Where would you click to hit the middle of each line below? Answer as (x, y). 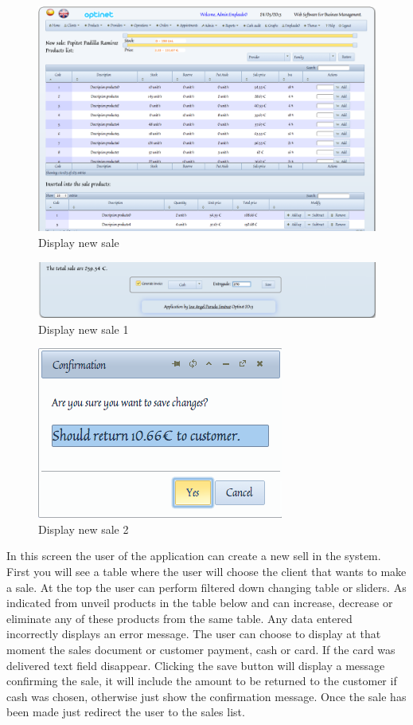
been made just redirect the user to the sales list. (126, 712)
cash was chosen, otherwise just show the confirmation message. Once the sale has (206, 696)
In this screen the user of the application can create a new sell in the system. (194, 556)
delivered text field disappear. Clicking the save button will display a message (196, 665)
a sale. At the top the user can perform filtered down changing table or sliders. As (206, 587)
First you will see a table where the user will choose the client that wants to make (206, 571)
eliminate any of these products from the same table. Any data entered (179, 618)
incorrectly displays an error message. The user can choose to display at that (194, 634)
